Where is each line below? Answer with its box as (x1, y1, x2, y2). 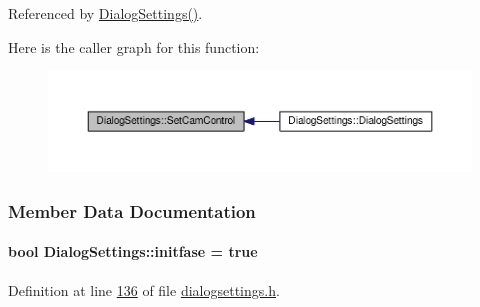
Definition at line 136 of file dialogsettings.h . (8, 279, 280, 300)
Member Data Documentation (8, 198, 256, 223)
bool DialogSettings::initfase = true (8, 241, 258, 262)
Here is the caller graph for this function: (8, 36, 260, 57)
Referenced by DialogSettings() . (8, 3, 203, 23)
